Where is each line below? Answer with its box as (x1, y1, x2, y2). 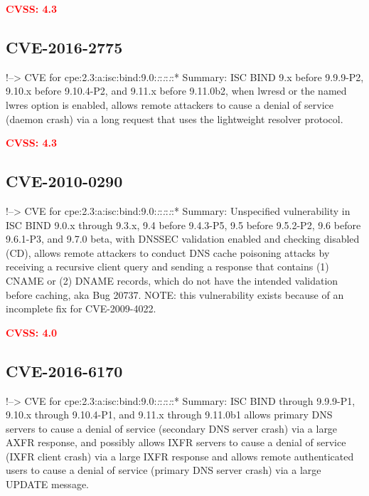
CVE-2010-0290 (6, 170, 123, 192)
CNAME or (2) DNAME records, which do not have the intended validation (6, 273, 338, 287)
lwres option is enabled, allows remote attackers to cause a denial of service (6, 97, 333, 112)
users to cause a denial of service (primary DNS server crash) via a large (6, 463, 321, 477)
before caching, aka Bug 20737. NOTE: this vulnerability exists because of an (6, 287, 344, 302)
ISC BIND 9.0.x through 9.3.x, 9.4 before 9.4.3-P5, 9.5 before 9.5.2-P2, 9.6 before (6, 217, 361, 232)
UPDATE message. (6, 477, 89, 492)
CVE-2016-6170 (6, 359, 123, 381)
